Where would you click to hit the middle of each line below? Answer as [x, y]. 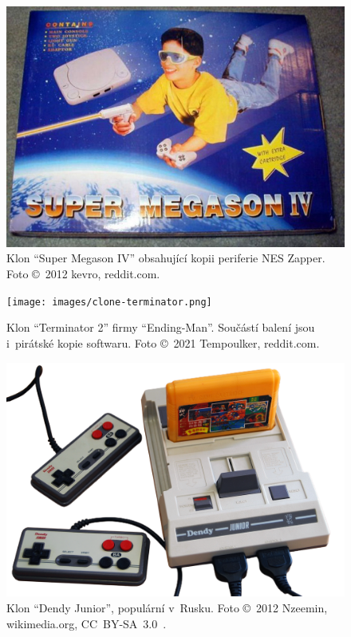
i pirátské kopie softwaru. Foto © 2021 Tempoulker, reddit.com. [163, 342]
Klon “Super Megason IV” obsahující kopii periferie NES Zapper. [166, 258]
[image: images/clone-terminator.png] [109, 302]
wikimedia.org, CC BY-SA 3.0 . [87, 623]
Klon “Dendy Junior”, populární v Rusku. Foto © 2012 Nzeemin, [167, 608]
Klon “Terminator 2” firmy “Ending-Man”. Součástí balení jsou [161, 327]
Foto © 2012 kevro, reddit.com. [83, 274]
